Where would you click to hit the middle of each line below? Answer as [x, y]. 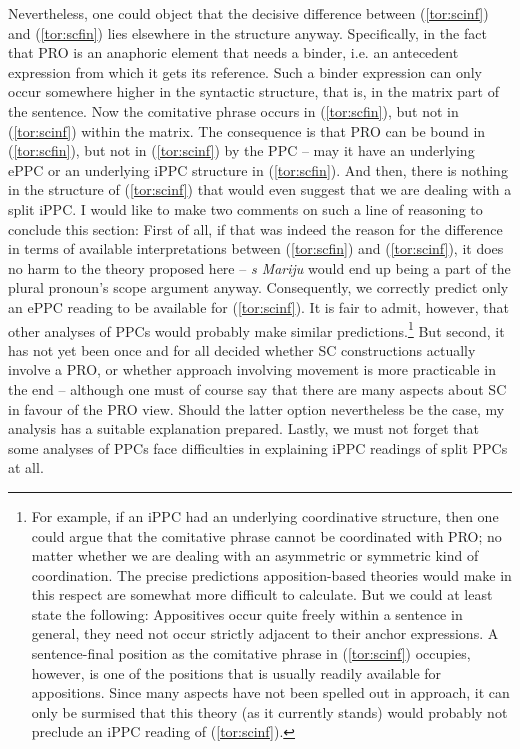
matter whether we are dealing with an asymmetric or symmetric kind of [255, 555]
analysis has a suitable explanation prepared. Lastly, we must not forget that [243, 428]
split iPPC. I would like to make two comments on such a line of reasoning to [245, 208]
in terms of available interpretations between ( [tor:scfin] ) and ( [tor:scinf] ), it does [256, 248]
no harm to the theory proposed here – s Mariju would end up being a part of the [259, 267]
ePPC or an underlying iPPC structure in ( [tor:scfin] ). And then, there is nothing [258, 169]
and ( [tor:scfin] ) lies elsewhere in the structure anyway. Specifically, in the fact [247, 32]
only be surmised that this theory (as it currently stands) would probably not [269, 711]
